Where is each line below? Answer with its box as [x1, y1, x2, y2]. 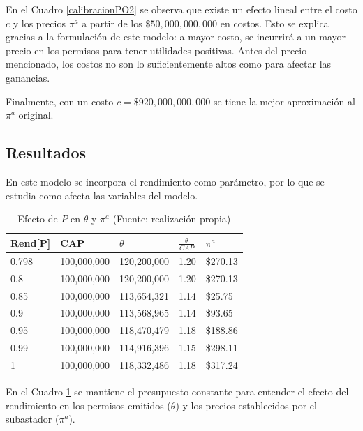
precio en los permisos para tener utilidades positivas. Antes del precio [6, 43, 307, 57]
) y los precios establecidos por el [175, 398, 317, 412]
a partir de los [82, 15, 142, 30]
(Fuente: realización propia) [112, 211, 231, 226]
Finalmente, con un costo [6, 93, 114, 108]
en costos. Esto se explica [220, 15, 329, 30]
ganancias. [6, 70, 50, 84]
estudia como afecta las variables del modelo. [6, 188, 198, 202]
